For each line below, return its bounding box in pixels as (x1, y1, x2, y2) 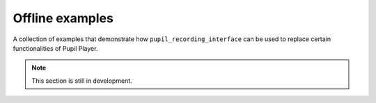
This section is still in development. (31, 77, 132, 85)
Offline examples (13, 10, 114, 26)
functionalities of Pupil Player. (13, 44, 98, 52)
